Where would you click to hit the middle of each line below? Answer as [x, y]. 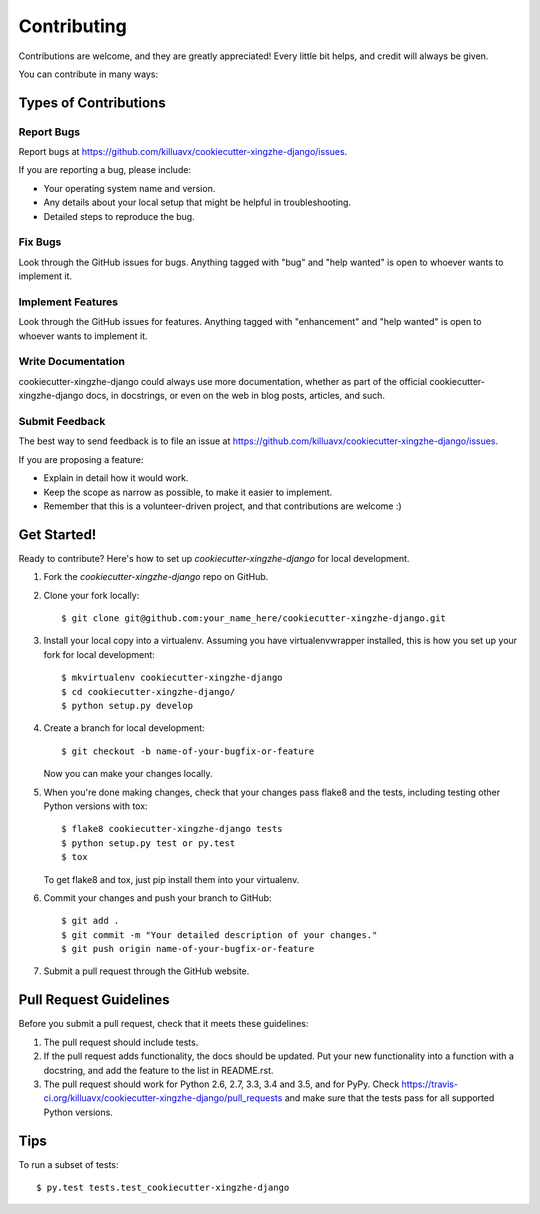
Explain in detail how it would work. [116, 478]
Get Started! [57, 534]
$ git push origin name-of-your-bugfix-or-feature [188, 949]
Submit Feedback [62, 422]
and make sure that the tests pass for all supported [389, 1098]
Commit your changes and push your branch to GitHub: [157, 897]
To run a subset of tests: [68, 1164]
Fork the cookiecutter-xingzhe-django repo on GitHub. [156, 577]
